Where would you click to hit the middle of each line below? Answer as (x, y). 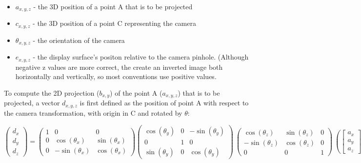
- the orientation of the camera (79, 40)
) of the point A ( (136, 93)
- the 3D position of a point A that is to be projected (113, 6)
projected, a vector (32, 103)
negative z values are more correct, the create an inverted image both (119, 67)
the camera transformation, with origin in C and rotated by (93, 112)
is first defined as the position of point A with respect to (164, 103)
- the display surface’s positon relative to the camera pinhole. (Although (141, 57)
